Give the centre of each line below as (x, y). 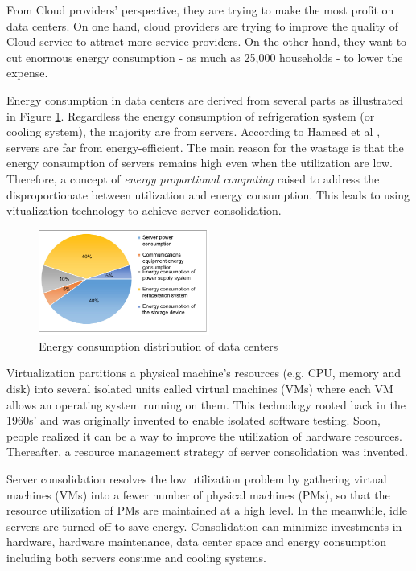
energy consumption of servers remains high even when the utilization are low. (200, 163)
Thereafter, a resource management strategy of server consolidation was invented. (207, 452)
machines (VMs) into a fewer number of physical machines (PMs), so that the (198, 494)
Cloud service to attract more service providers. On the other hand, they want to (207, 41)
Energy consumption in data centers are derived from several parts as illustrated (205, 99)
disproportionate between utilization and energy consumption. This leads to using (208, 194)
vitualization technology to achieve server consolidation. (144, 210)
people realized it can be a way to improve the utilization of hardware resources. (204, 435)
